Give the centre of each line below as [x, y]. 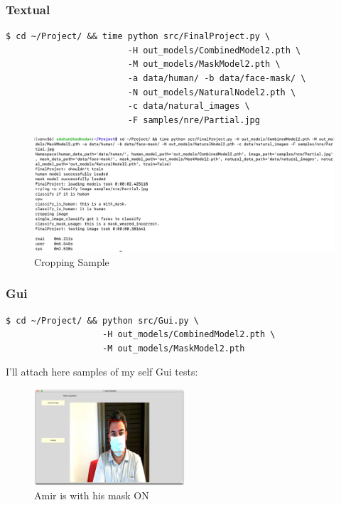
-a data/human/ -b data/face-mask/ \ [217, 78]
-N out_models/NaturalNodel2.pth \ [212, 92]
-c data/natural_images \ [189, 106]
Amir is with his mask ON [92, 495]
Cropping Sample [72, 261]
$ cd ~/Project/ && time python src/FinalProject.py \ [138, 37]
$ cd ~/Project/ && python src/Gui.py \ [103, 320]
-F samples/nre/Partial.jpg [194, 120]
